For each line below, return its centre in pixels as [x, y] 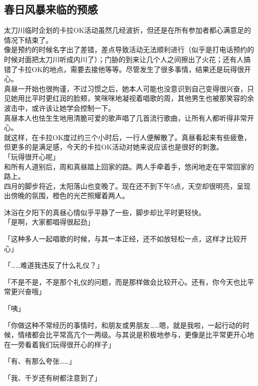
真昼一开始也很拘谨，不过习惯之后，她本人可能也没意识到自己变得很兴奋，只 [129, 88]
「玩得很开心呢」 [32, 156]
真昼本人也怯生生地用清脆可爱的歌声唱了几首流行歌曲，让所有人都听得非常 [126, 117]
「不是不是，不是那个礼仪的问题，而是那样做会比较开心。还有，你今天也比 [126, 281]
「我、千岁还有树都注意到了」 [53, 378]
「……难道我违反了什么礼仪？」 [54, 265]
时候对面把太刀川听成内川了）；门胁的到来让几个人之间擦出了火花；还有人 [124, 59]
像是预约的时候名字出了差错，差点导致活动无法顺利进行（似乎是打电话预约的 [129, 49]
